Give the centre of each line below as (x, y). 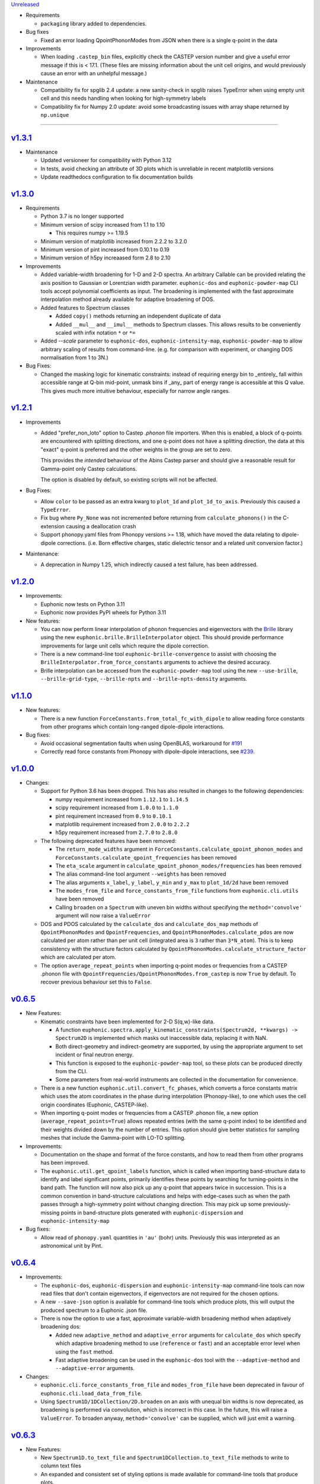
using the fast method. (84, 1352)
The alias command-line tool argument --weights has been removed (141, 874)
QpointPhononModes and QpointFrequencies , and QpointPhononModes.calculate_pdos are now (167, 933)
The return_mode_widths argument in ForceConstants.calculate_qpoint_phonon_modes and (179, 849)
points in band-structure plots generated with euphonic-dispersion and (152, 1212)
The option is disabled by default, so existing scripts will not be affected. (129, 479)
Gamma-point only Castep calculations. (89, 468)
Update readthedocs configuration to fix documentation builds (117, 177)
